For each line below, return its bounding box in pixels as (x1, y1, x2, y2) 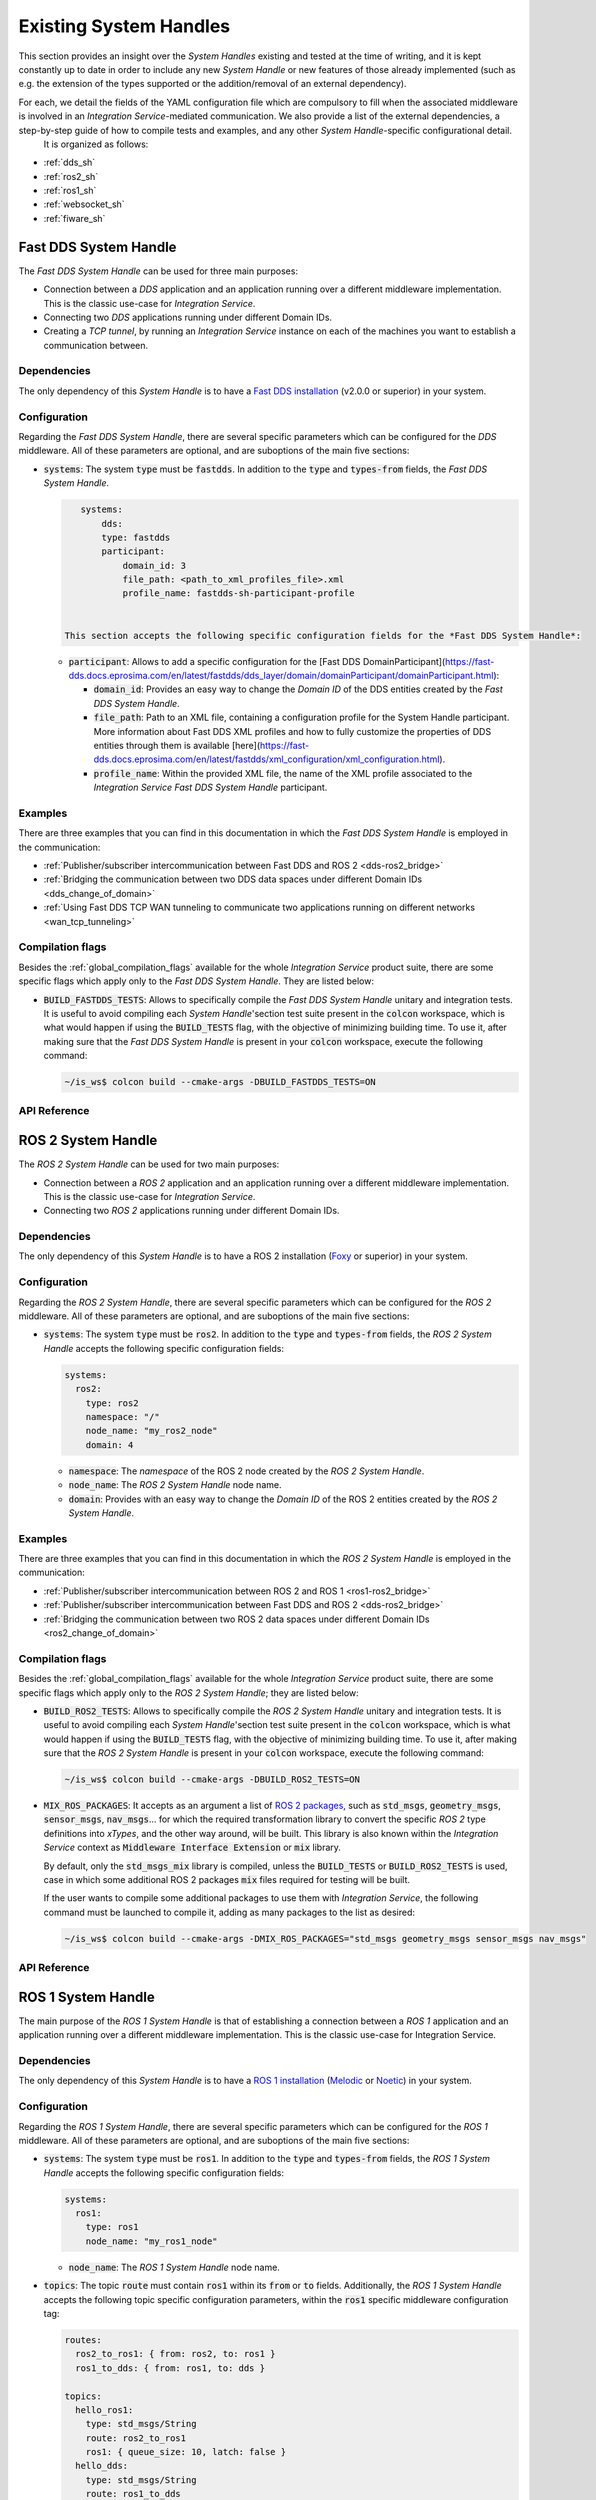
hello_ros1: (75, 2404, 134, 2415)
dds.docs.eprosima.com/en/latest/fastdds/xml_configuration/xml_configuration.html (93, 753, 440, 765)
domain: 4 (85, 1439, 134, 1450)
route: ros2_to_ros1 (85, 2432, 187, 2444)
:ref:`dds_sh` (43, 156, 96, 169)
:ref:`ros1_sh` (43, 185, 97, 197)
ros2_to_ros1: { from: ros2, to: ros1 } (75, 2348, 276, 2360)
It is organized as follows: (43, 138, 149, 150)
